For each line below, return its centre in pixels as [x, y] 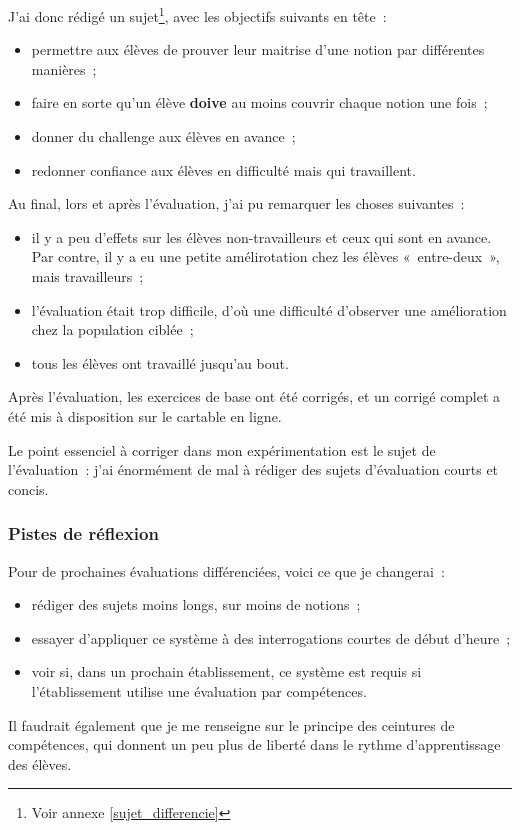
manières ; [64, 68]
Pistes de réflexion [83, 533]
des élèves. [40, 763]
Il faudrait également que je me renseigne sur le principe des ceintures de [231, 724]
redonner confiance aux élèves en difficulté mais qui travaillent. [223, 169]
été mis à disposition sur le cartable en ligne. [145, 415]
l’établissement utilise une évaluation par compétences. [199, 690]
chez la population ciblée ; [112, 329]
